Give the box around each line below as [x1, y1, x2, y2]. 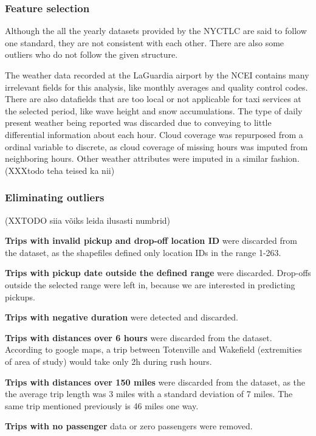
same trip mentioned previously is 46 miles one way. [5, 399, 199, 412]
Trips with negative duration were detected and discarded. [5, 311, 238, 324]
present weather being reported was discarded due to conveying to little [5, 116, 272, 129]
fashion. [270, 152, 300, 165]
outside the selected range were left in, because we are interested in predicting [5, 278, 295, 291]
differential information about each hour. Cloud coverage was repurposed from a [5, 128, 303, 140]
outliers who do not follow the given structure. [5, 48, 178, 61]
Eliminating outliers [5, 190, 105, 205]
